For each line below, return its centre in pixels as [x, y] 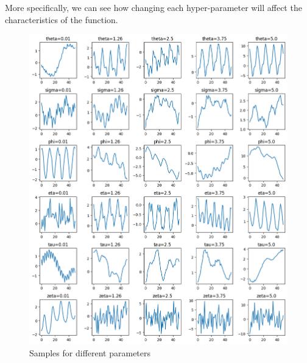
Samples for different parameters [90, 352]
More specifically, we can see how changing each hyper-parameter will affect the [153, 7]
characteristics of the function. [62, 19]
